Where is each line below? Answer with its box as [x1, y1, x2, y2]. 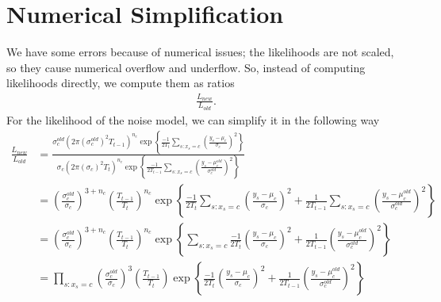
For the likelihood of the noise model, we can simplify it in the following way [6, 111, 380, 128]
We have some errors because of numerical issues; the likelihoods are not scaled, [6, 44, 394, 60]
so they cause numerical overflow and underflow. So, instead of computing [6, 59, 366, 75]
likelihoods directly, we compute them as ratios [6, 75, 235, 91]
